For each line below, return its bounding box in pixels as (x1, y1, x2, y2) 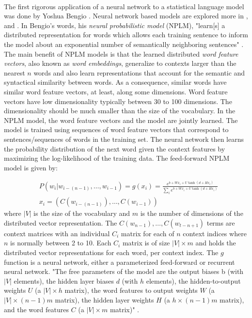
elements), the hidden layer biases (14, 275, 114, 286)
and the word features (4, 304, 69, 314)
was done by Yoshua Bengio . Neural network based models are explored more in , (4, 11, 248, 21)
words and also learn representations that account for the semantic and (33, 67, 245, 77)
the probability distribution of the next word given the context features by (4, 143, 225, 153)
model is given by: (4, 162, 58, 172)
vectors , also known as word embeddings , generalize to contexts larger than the (4, 58, 236, 68)
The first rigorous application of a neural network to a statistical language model (4, 1, 244, 11)
